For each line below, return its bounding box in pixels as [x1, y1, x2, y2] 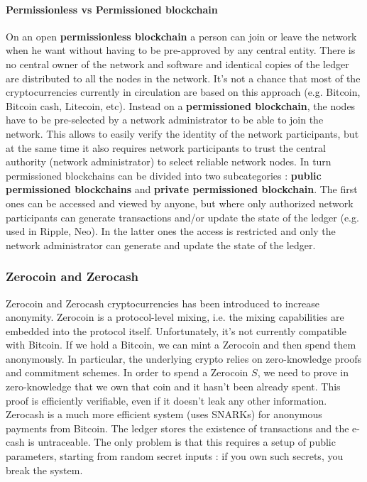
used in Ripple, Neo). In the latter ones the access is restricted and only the [6, 224, 336, 239]
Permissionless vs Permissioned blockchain [6, 1, 218, 16]
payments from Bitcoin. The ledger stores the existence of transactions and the [6, 420, 349, 435]
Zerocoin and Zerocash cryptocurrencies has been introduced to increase [6, 295, 319, 310]
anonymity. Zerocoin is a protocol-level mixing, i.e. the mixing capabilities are [6, 310, 344, 324]
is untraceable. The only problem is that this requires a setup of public [28, 434, 336, 449]
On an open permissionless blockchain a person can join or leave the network [6, 28, 357, 43]
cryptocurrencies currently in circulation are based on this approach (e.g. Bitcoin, [6, 84, 361, 99]
